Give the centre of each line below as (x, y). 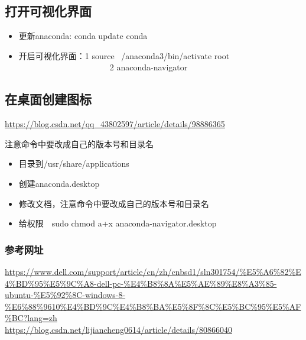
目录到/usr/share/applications (74, 163)
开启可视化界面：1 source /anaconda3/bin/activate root (124, 55)
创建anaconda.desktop (59, 183)
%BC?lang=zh (31, 318)
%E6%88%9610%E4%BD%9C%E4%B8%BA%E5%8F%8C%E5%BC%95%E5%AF (153, 306)
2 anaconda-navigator (149, 67)
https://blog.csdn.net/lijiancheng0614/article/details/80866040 (118, 329)
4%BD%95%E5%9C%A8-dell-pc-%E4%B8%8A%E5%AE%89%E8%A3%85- (141, 283)
